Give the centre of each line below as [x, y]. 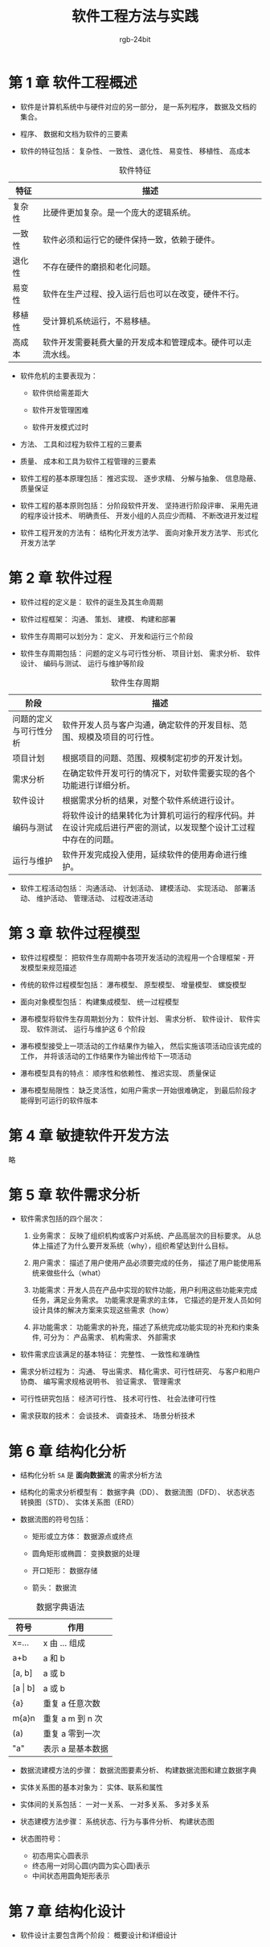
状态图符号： [41, 1838]
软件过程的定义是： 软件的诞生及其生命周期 [91, 602]
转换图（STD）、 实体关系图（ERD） [79, 1502]
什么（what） [82, 1273]
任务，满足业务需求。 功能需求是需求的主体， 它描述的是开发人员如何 [147, 1300]
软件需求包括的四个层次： [62, 1219]
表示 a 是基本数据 [76, 1749]
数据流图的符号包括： [55, 1519]
